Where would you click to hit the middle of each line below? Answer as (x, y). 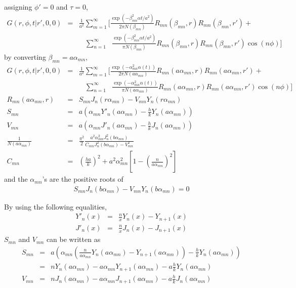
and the (16, 179)
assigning (18, 7)
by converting (25, 56)
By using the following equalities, (55, 206)
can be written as (73, 239)
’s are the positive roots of (83, 179)
